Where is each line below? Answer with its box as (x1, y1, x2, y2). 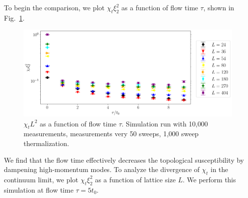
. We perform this (183, 174, 236, 184)
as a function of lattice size (95, 174, 176, 184)
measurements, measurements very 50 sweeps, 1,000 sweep (24, 128, 199, 139)
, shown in (203, 2, 234, 12)
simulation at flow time (4, 184, 74, 195)
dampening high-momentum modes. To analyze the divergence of (4, 164, 200, 174)
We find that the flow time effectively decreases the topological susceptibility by (4, 154, 244, 165)
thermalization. (24, 138, 69, 148)
